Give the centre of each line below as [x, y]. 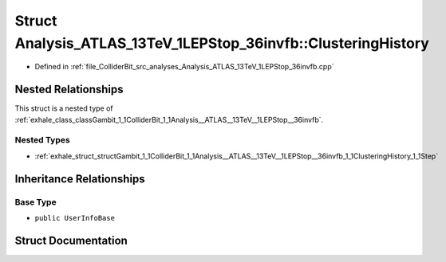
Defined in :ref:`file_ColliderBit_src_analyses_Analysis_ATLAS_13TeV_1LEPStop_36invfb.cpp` [184, 67]
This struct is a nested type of [64, 108]
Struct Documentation [71, 240]
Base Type [36, 201]
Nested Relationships [69, 90]
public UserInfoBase [75, 218]
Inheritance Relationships [80, 179]
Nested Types [43, 140]
